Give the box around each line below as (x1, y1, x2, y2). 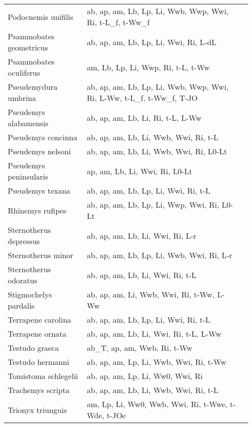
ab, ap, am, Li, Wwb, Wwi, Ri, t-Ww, (87, 289, 215, 300)
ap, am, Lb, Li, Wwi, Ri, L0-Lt (87, 165, 192, 177)
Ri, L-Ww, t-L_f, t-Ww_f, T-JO (87, 92, 198, 103)
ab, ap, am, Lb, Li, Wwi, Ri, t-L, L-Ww (87, 328, 221, 339)
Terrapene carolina (8, 314, 71, 325)
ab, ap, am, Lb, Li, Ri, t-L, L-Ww (87, 112, 202, 123)
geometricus (8, 42, 48, 53)
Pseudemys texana (8, 185, 70, 196)
